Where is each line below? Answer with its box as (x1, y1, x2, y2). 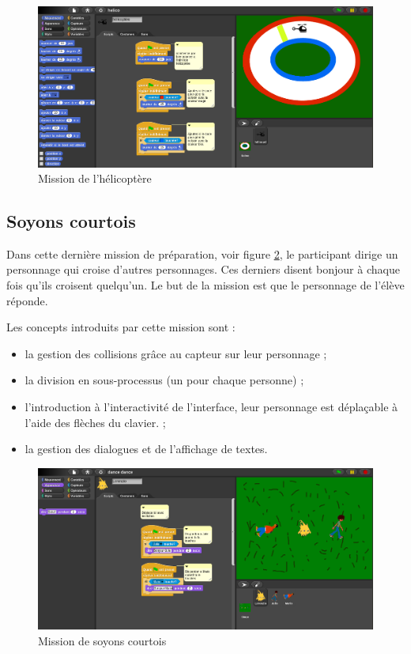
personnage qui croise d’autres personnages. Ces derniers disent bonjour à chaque (6, 261, 400, 278)
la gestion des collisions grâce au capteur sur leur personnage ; (25, 345, 327, 361)
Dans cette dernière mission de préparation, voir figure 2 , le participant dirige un (6, 245, 398, 262)
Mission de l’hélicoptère (38, 170, 152, 187)
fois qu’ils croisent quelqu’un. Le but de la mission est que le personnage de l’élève (6, 277, 405, 293)
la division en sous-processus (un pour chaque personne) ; (25, 372, 304, 388)
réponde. (6, 292, 48, 308)
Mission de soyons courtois (38, 632, 167, 648)
